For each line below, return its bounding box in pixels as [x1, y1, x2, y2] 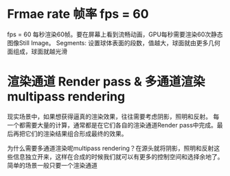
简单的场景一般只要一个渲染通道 [7, 161, 97, 169]
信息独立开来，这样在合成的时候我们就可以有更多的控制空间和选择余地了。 [12, 152, 224, 161]
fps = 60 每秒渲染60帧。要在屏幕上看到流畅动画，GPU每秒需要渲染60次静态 [7, 30, 223, 38]
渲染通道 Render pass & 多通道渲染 [7, 74, 205, 90]
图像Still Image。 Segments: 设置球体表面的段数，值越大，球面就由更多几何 [7, 38, 221, 47]
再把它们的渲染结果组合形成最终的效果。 [12, 129, 128, 138]
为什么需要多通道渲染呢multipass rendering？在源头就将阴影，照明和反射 [7, 144, 214, 152]
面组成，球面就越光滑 [7, 47, 67, 55]
